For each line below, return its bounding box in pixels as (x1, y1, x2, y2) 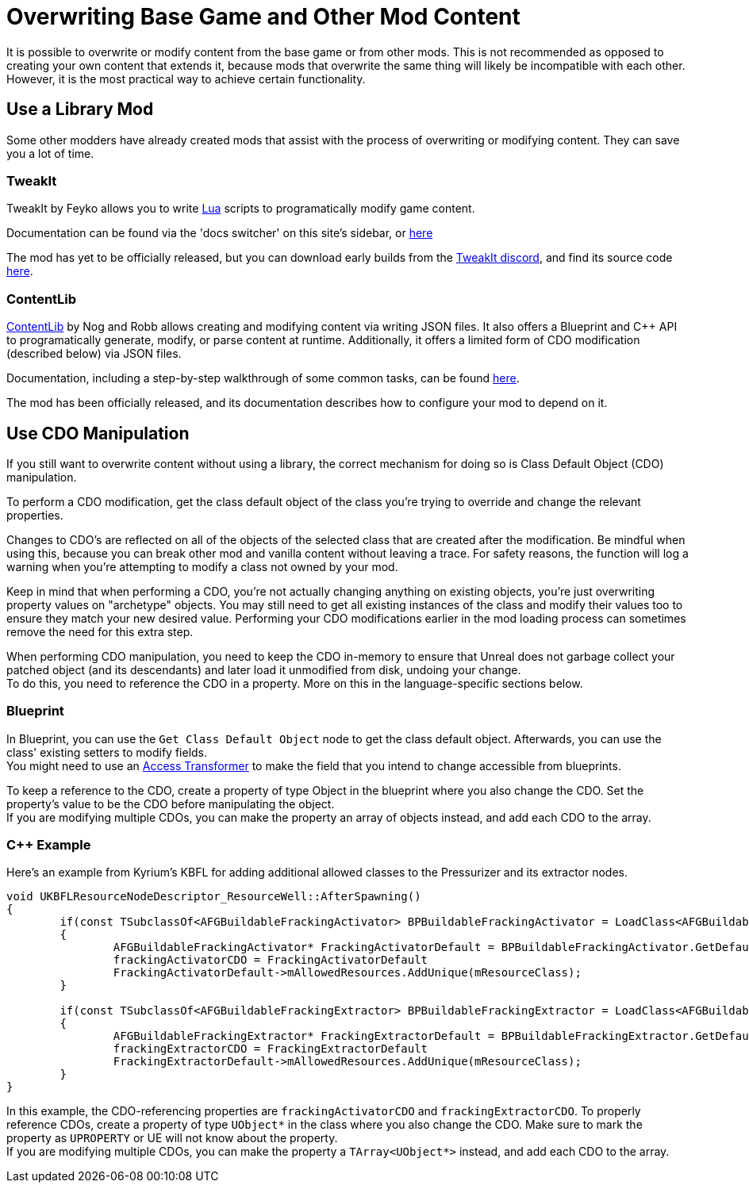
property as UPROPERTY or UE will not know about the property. (6, 1131, 338, 1145)
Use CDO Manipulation (6, 423, 190, 443)
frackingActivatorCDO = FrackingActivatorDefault (113, 953, 428, 967)
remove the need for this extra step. (6, 624, 194, 639)
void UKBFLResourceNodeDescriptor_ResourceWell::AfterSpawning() (6, 890, 421, 903)
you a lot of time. (6, 146, 94, 160)
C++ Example (6, 837, 91, 853)
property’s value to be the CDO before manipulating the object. (6, 796, 335, 811)
